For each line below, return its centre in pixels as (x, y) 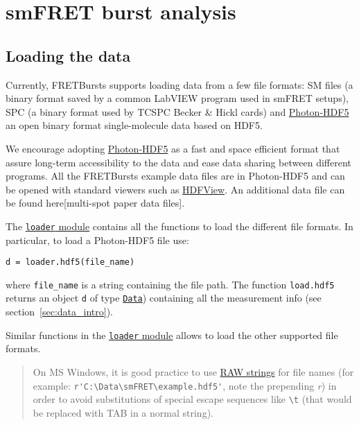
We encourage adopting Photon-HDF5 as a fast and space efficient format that (173, 148)
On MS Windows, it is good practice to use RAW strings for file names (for (193, 371)
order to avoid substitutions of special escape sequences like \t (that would (192, 399)
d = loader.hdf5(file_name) (70, 262)
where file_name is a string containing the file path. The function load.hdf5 (170, 284)
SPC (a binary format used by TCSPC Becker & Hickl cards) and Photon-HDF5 (177, 111)
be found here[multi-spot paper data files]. (95, 203)
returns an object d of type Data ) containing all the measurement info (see (164, 298)
